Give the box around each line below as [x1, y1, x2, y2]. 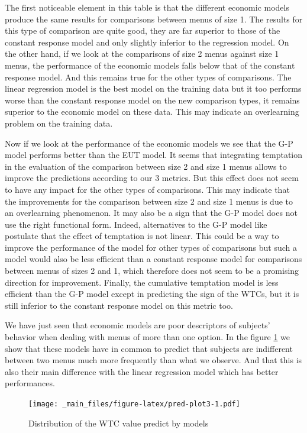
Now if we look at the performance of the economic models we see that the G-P [5, 137, 293, 149]
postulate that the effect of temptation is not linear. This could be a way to [5, 230, 279, 242]
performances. [5, 377, 55, 389]
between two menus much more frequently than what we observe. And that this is [5, 354, 302, 366]
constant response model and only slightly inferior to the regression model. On [5, 35, 289, 48]
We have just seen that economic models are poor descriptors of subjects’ [5, 319, 270, 331]
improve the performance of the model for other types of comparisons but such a [5, 241, 298, 253]
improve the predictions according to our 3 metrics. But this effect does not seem [5, 172, 299, 184]
